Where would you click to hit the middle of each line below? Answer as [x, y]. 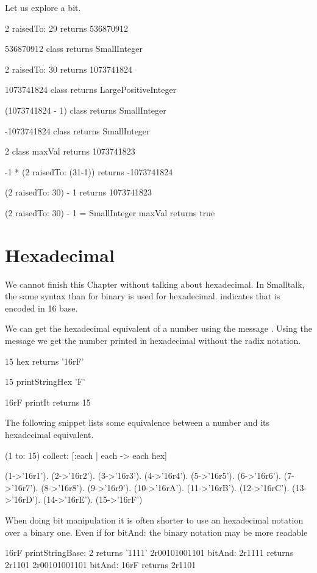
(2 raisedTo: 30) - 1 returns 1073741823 [78, 192]
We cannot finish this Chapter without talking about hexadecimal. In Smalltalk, [155, 284]
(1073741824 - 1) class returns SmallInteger [86, 110]
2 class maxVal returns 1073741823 [70, 151]
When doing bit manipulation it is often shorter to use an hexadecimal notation [154, 520]
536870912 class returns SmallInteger [74, 49]
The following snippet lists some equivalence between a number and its [137, 422]
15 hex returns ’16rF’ [45, 361]
